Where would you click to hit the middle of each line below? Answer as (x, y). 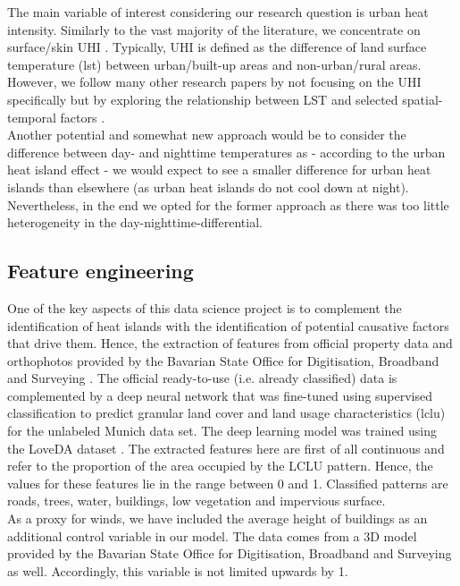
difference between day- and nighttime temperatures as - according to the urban (226, 152)
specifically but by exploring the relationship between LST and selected (203, 99)
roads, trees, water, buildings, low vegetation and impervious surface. (197, 501)
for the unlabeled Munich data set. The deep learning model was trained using (222, 431)
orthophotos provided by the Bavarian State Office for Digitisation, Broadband (223, 360)
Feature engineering (100, 271)
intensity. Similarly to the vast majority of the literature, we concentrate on (214, 29)
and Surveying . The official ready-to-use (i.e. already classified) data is (202, 378)
